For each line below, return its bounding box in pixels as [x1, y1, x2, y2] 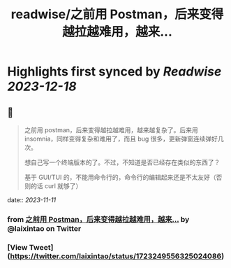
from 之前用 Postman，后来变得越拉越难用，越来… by [7, 214, 190, 224]
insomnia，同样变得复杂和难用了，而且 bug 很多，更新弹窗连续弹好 [24, 134, 218, 143]
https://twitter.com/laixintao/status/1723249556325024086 [10, 251, 222, 261]
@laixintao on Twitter [7, 223, 82, 233]
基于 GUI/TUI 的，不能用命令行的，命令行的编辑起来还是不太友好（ [24, 173, 216, 181]
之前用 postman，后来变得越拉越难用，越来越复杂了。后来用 [24, 126, 199, 134]
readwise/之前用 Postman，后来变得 [10, 6, 224, 22]
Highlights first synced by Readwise [7, 64, 222, 80]
